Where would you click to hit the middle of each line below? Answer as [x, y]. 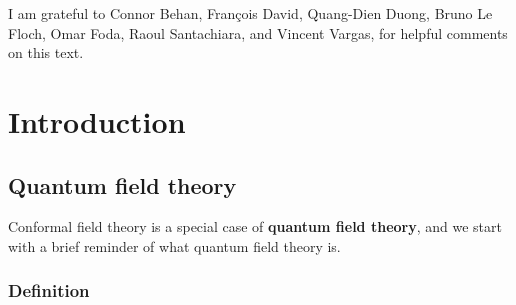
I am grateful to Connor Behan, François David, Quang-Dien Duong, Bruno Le [250, 13]
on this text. [46, 52]
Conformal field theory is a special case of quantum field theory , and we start [255, 226]
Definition [49, 290]
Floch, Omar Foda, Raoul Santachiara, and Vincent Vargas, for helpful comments [258, 32]
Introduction [97, 120]
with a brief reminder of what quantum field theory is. [174, 245]
